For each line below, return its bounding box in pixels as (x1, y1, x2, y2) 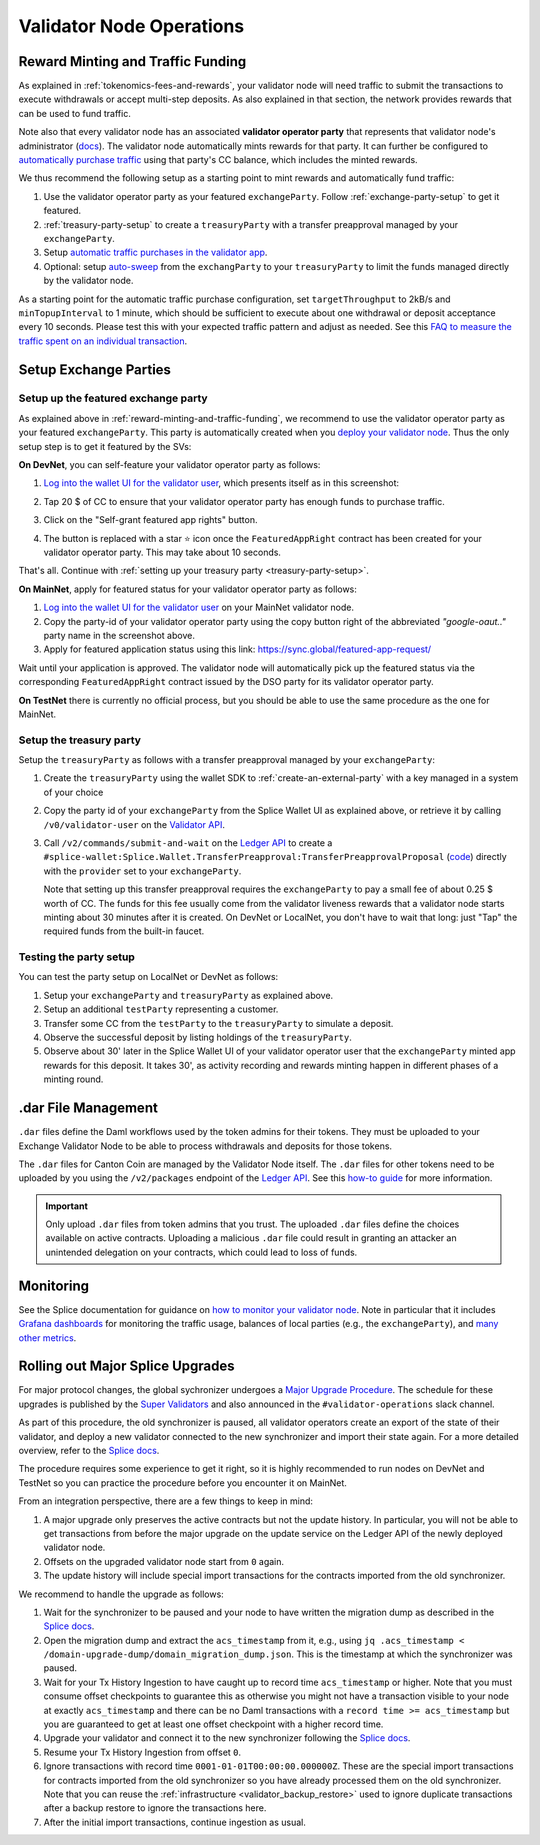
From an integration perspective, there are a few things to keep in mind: (18, 1495, 314, 1507)
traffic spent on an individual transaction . (18, 335, 188, 347)
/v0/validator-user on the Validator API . (43, 818, 225, 830)
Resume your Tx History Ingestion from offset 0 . (43, 1746, 242, 1758)
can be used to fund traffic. (18, 107, 132, 119)
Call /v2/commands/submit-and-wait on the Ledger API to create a (43, 836, 333, 849)
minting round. (43, 1073, 104, 1085)
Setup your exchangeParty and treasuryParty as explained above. (43, 989, 334, 1001)
